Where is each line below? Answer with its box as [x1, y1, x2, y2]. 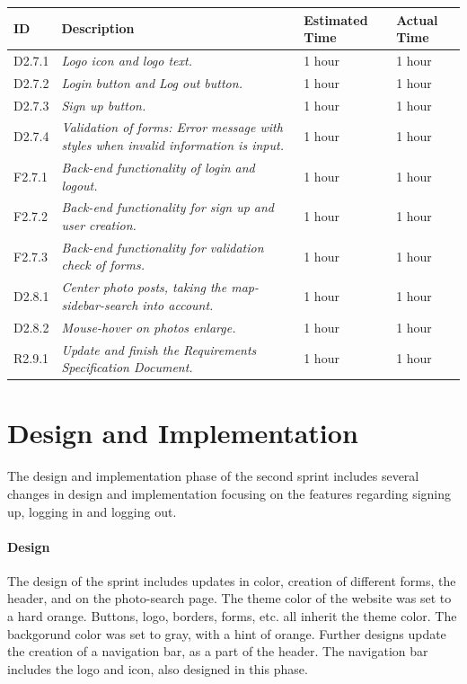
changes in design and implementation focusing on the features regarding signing [7, 484, 452, 502]
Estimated [304, 10, 368, 29]
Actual [396, 10, 438, 29]
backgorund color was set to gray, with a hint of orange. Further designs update [7, 624, 446, 643]
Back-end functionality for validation [61, 237, 264, 256]
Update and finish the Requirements [61, 340, 257, 359]
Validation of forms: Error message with [61, 118, 283, 137]
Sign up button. [61, 95, 146, 114]
